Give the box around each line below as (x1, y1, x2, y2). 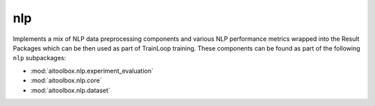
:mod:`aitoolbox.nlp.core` (30, 76, 102, 85)
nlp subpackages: (12, 54, 66, 62)
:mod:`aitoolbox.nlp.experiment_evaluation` (30, 67, 154, 75)
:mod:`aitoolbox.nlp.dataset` (30, 86, 110, 94)
